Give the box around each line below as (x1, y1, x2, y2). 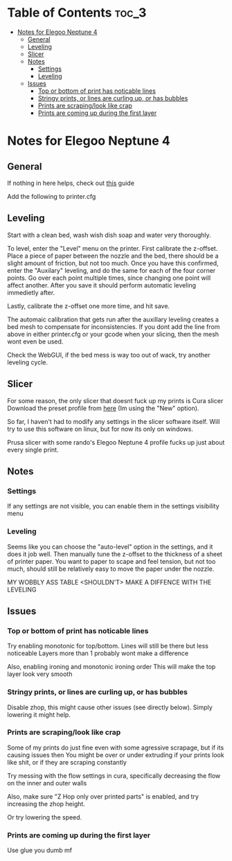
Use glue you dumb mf (7, 846, 73, 855)
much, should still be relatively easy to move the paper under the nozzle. (7, 565, 215, 573)
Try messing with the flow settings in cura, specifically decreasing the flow (7, 771, 221, 780)
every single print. (7, 445, 59, 454)
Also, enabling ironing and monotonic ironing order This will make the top (7, 663, 216, 671)
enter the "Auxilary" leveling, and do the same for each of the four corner (7, 266, 216, 274)
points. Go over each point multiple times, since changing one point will (7, 274, 211, 282)
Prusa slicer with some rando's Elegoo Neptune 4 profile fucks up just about (7, 438, 225, 446)
